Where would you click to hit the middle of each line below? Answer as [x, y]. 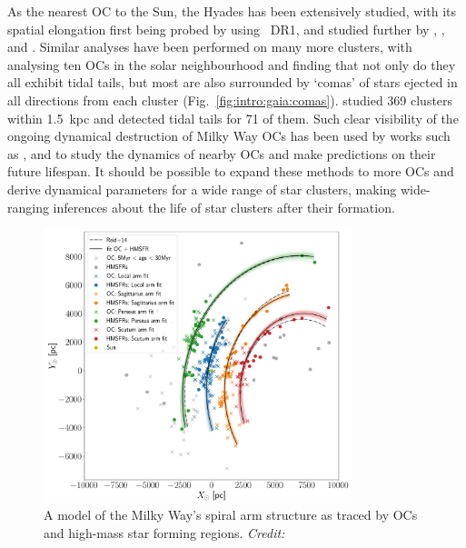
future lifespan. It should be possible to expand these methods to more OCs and [231, 171]
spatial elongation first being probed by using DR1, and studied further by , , [226, 29]
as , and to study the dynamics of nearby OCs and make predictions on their [222, 153]
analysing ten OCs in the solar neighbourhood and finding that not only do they [232, 64]
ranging [28, 207]
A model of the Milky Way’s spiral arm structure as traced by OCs [231, 515]
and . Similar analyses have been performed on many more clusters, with [210, 47]
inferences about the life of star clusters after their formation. [224, 207]
